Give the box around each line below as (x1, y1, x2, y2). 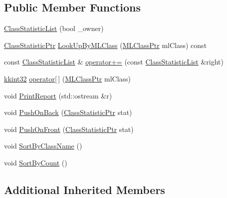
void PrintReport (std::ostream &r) (4, 90, 112, 100)
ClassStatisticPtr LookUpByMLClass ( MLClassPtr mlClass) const (4, 39, 207, 50)
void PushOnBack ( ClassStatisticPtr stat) (4, 107, 132, 117)
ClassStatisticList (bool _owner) (4, 23, 104, 33)
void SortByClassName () (4, 140, 82, 151)
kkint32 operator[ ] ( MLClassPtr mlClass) (4, 73, 131, 83)
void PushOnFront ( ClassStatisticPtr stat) (4, 123, 134, 134)
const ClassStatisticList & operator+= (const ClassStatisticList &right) (4, 56, 224, 67)
